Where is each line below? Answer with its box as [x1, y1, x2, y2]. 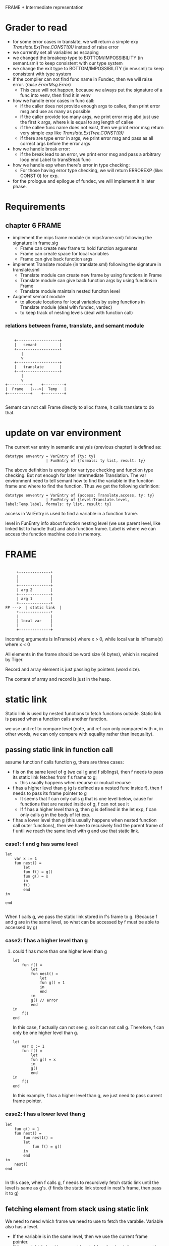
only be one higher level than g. [12, 1030, 78, 1036]
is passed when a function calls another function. [5, 716, 108, 722]
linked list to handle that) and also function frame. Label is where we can [5, 526, 156, 532]
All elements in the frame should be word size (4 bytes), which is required [5, 651, 159, 658]
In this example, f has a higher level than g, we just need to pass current [12, 1093, 162, 1099]
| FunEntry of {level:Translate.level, [45, 497, 130, 503]
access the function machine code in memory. [5, 531, 102, 537]
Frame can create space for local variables [20, 250, 109, 256]
